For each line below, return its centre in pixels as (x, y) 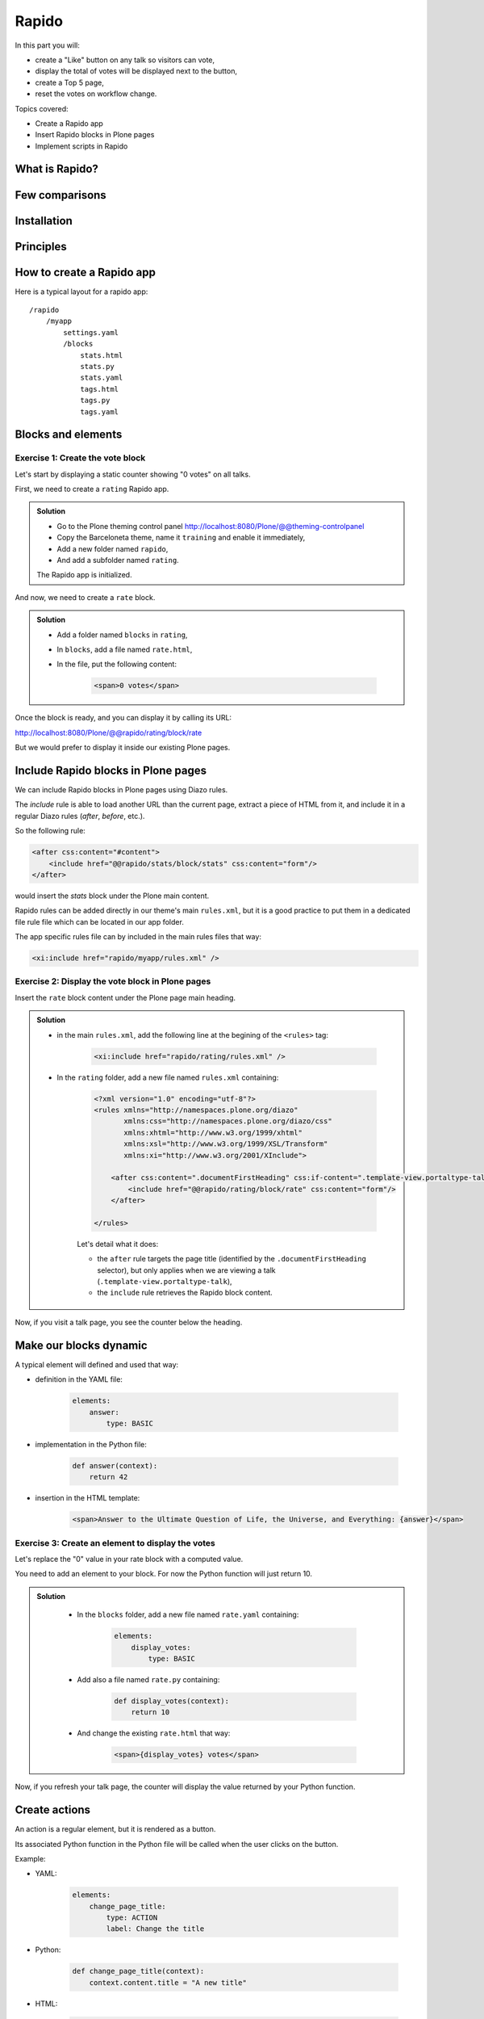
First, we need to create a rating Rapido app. (92, 489)
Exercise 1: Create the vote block (80, 458)
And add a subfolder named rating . (118, 560)
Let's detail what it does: (118, 1244)
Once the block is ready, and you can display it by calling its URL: (123, 718)
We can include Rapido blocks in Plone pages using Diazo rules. (121, 790)
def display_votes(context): (172, 1701)
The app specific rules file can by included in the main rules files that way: (138, 937)
